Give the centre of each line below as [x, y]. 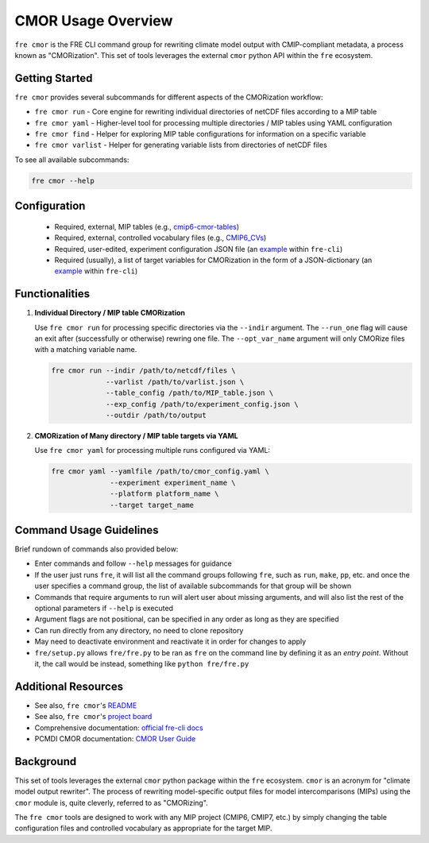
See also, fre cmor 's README [86, 705]
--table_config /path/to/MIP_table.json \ [190, 393]
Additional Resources [69, 686]
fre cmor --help [63, 180]
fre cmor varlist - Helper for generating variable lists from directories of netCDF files [181, 145]
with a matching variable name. [86, 350]
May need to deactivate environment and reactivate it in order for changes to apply [170, 642]
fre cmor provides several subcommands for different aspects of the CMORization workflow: [169, 97]
